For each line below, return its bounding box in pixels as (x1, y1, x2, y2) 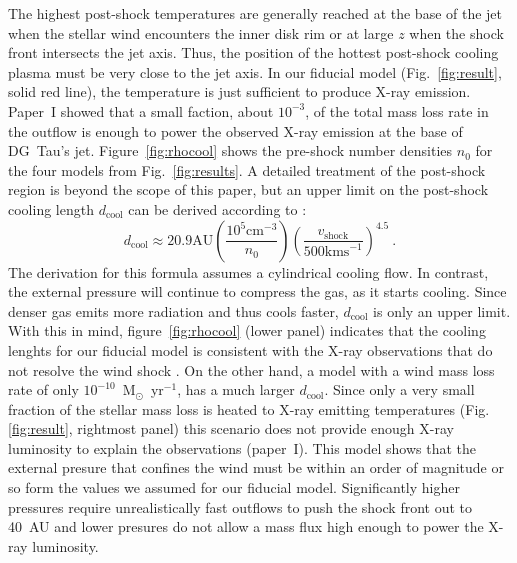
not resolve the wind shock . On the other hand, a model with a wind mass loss (8, 359, 495, 380)
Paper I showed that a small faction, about (8, 100, 274, 121)
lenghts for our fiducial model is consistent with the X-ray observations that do (8, 339, 493, 360)
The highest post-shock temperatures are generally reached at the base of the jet (8, 3, 503, 23)
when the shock (409, 22, 504, 43)
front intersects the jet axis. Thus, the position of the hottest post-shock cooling (8, 42, 499, 63)
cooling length (8, 198, 94, 219)
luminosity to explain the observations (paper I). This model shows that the (8, 437, 476, 458)
